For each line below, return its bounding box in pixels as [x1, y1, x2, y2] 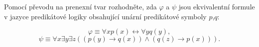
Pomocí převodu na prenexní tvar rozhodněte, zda [4, 1, 157, 11]
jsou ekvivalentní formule [178, 1, 255, 11]
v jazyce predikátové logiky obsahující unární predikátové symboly [4, 11, 207, 21]
